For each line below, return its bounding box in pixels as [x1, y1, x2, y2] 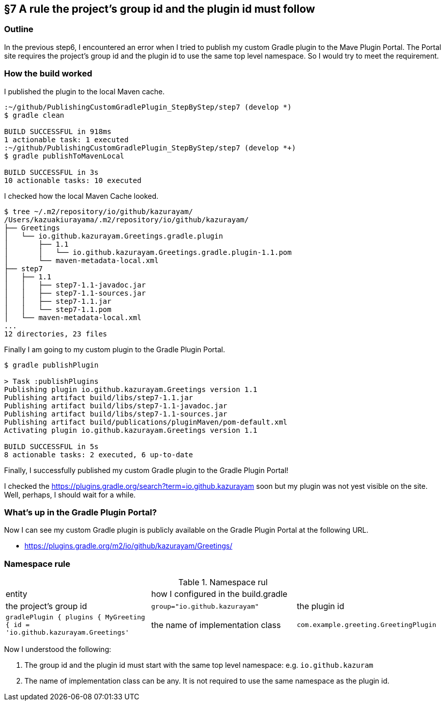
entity [6, 589, 27, 599]
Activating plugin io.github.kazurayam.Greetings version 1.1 [4, 426, 258, 434]
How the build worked [4, 68, 93, 79]
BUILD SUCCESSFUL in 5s [4, 442, 99, 451]
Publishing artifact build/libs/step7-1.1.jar [4, 393, 193, 402]
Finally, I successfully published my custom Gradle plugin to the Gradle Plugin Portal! [4, 465, 289, 475]
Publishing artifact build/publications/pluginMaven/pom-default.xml [4, 417, 288, 426]
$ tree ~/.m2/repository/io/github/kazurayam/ [4, 207, 193, 216]
